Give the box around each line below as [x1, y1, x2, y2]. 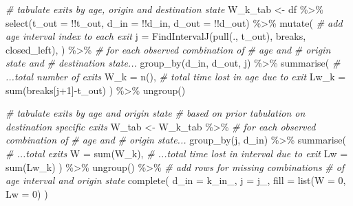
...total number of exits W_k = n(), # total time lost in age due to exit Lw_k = [6, 69, 346, 83]
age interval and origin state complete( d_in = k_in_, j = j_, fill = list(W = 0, [6, 173, 346, 187]
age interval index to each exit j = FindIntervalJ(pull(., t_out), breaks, [6, 29, 306, 43]
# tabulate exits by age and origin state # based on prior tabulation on [6, 106, 306, 120]
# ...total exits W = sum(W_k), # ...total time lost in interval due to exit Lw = [6, 146, 348, 160]
